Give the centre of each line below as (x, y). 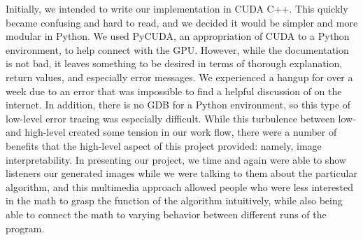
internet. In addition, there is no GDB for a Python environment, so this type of (178, 105)
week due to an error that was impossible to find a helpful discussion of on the (174, 91)
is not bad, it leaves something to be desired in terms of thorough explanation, (174, 63)
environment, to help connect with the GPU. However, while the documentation (177, 49)
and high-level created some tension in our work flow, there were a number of (171, 132)
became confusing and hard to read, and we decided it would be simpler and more (182, 22)
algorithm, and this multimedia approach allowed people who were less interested (180, 186)
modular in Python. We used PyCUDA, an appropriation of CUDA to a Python (178, 36)
